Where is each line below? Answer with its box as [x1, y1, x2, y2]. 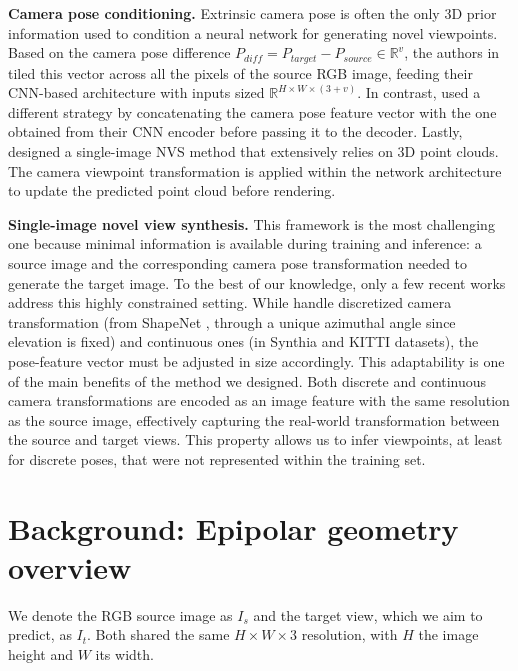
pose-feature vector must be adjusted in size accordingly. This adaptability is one [8, 350, 505, 371]
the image [418, 624, 479, 645]
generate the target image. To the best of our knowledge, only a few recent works [8, 272, 506, 293]
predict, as [8, 624, 72, 645]
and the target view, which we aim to [253, 604, 483, 625]
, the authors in [404, 42, 500, 63]
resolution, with [301, 624, 398, 645]
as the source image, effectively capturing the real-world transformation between [8, 409, 500, 430]
